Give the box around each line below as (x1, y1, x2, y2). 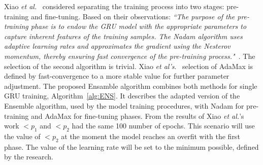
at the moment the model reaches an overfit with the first (61, 130, 240, 141)
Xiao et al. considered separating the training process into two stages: (4, 1, 224, 11)
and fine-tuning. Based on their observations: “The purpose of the (30, 11, 235, 21)
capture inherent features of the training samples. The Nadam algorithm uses (4, 30, 243, 41)
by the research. (4, 151, 53, 162)
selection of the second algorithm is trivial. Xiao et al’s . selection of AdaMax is (4, 60, 253, 71)
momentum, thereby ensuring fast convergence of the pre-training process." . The (4, 50, 255, 61)
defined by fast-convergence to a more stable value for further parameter (4, 71, 229, 81)
